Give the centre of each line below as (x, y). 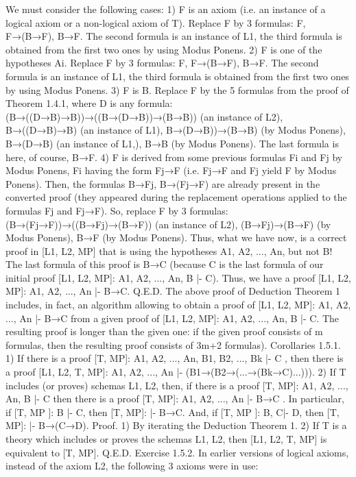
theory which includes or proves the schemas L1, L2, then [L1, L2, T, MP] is (166, 439)
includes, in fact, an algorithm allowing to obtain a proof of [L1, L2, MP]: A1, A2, (178, 305)
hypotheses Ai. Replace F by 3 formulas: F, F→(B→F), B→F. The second (162, 63)
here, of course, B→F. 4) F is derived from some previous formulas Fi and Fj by (174, 157)
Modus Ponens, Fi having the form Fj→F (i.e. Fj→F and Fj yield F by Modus (171, 170)
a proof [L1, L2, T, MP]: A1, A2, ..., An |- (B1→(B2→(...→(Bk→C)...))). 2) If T (176, 372)
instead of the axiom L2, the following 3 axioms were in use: (132, 466)
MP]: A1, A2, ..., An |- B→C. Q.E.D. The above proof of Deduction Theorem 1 (173, 291)
